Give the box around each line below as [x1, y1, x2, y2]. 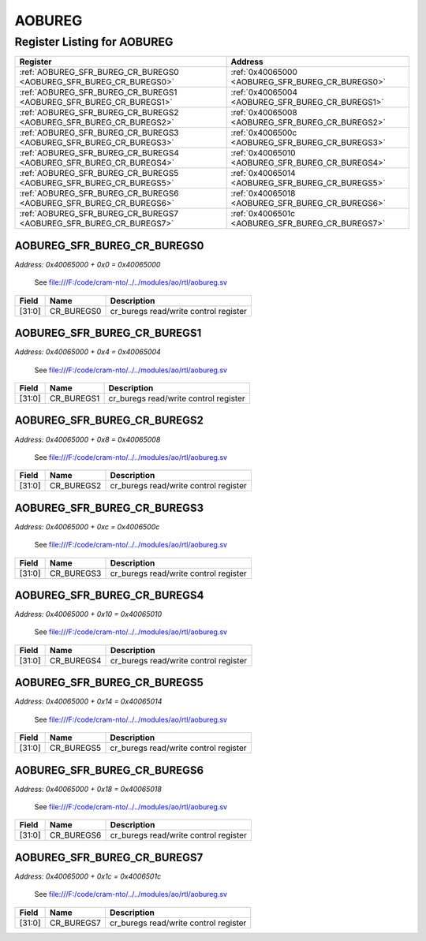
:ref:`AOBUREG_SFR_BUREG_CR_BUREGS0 [19, 67, 179, 78]
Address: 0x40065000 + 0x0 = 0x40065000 [14, 260, 161, 269]
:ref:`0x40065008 [230, 107, 297, 118]
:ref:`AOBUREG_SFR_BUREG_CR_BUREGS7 [19, 208, 179, 219]
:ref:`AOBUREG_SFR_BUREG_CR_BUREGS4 [19, 147, 179, 159]
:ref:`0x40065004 [230, 87, 298, 98]
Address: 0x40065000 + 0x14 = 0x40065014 [14, 696, 163, 706]
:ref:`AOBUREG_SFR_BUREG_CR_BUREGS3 [19, 127, 179, 138]
